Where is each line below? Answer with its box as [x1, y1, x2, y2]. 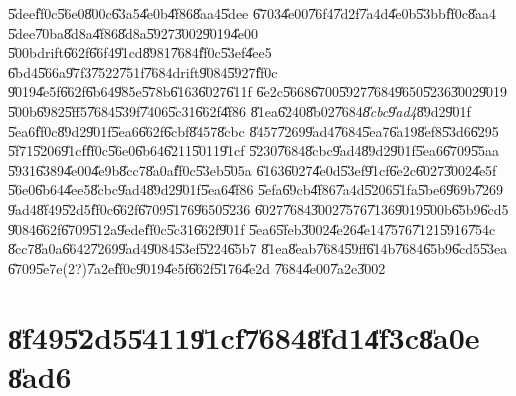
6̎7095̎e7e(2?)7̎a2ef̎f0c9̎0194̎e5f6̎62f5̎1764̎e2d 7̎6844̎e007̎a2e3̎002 [8, 257, 386, 278]
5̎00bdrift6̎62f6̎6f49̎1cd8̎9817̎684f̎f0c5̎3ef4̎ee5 [8, 42, 272, 63]
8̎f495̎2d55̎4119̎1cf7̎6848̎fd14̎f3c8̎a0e [8, 316, 480, 357]
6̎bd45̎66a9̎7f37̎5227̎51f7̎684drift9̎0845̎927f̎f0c [8, 61, 278, 82]
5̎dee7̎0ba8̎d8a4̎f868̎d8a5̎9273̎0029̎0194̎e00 [8, 22, 259, 43]
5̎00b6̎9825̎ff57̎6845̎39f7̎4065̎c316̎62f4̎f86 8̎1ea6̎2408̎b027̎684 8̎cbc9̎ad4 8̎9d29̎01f [8, 100, 471, 121]
